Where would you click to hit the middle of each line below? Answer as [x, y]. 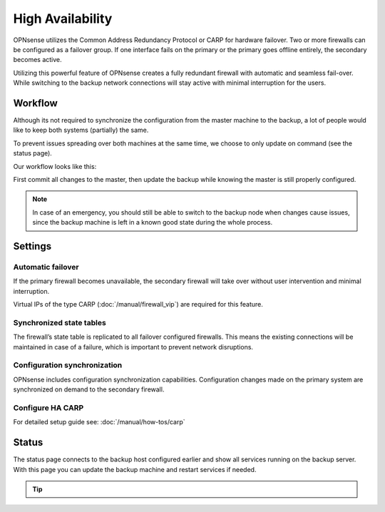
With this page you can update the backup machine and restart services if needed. [135, 469]
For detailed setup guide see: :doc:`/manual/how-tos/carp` [99, 422]
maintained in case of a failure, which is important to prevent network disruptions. [133, 347]
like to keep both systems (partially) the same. [81, 130]
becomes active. [37, 60]
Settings [32, 246]
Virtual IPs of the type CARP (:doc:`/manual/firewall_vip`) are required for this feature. [138, 304]
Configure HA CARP [48, 408]
